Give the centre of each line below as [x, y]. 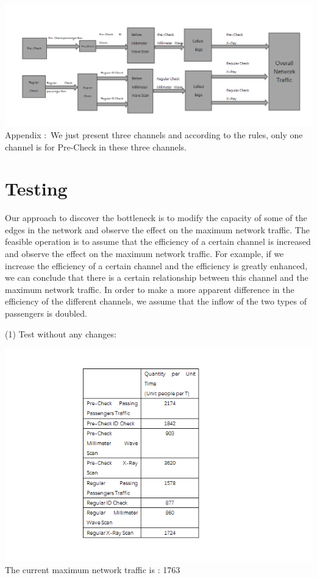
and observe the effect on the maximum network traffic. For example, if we [144, 254]
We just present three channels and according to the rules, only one [177, 134]
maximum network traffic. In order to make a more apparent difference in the [150, 289]
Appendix [23, 134]
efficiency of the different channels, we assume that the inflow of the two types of [156, 301]
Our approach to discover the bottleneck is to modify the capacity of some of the [156, 218]
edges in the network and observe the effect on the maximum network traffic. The [157, 229]
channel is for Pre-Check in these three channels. [96, 146]
